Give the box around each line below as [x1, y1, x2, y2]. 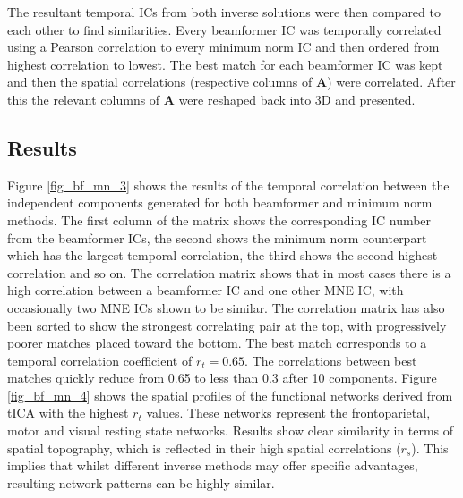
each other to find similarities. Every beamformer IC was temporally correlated [7, 20, 442, 38]
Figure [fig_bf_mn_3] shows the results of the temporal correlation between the [7, 175, 450, 194]
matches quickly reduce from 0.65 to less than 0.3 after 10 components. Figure [7, 368, 437, 387]
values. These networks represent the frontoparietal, [146, 403, 431, 422]
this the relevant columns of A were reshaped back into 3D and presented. [7, 89, 416, 108]
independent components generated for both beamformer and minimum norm [7, 193, 433, 212]
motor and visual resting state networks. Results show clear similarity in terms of [7, 421, 454, 440]
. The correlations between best [244, 350, 417, 369]
